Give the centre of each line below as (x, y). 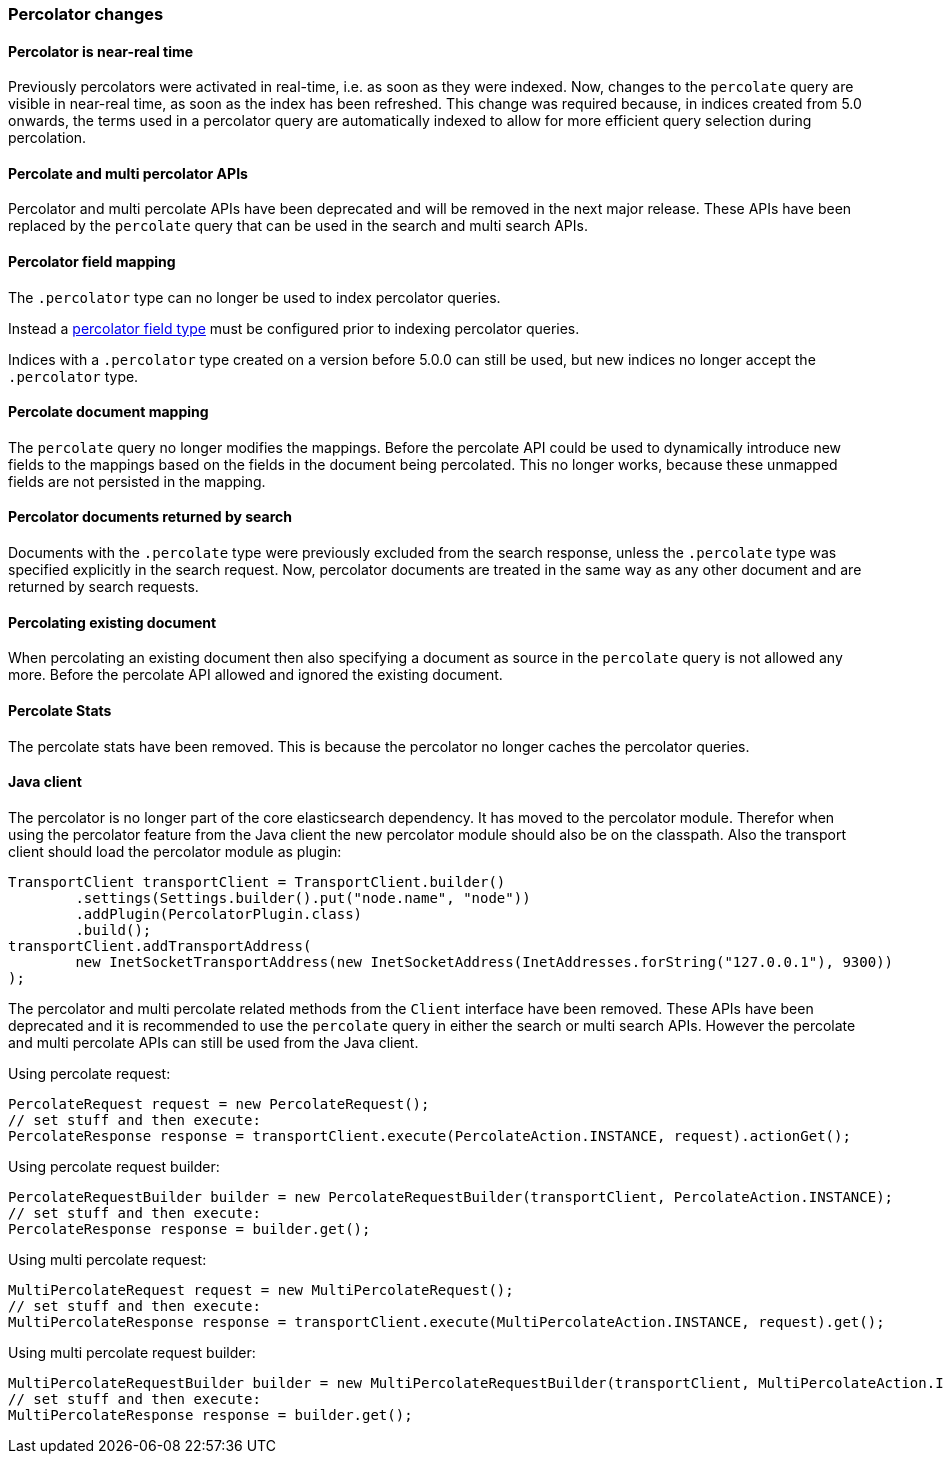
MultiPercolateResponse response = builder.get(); (210, 1414)
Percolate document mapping (108, 412)
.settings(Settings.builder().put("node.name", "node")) (303, 897)
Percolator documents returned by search (150, 517)
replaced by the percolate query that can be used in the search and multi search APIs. (298, 226)
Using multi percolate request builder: (132, 1352)
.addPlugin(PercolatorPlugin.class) (219, 913)
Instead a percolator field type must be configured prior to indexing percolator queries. (294, 328)
